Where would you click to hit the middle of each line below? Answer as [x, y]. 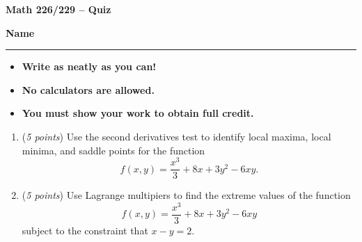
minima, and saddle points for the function [113, 150]
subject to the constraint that [85, 231]
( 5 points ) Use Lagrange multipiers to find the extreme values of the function [186, 195]
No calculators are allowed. [88, 89]
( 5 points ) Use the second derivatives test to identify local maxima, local [176, 136]
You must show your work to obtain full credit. [138, 113]
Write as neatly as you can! [89, 66]
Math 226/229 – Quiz [58, 9]
